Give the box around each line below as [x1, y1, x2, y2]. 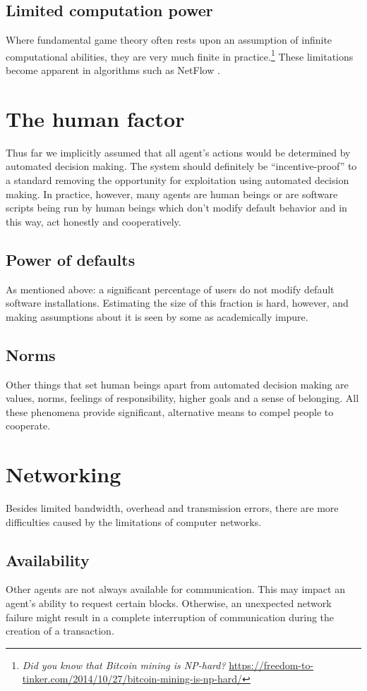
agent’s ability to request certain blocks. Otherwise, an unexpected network [6, 596, 332, 610]
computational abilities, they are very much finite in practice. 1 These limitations [6, 47, 354, 63]
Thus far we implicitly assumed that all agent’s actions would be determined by [6, 145, 351, 159]
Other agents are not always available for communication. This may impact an [6, 582, 345, 597]
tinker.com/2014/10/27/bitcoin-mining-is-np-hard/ [22, 671, 243, 686]
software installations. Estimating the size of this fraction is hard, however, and [6, 295, 349, 310]
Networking [6, 460, 121, 489]
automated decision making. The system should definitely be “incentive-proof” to [6, 159, 357, 173]
